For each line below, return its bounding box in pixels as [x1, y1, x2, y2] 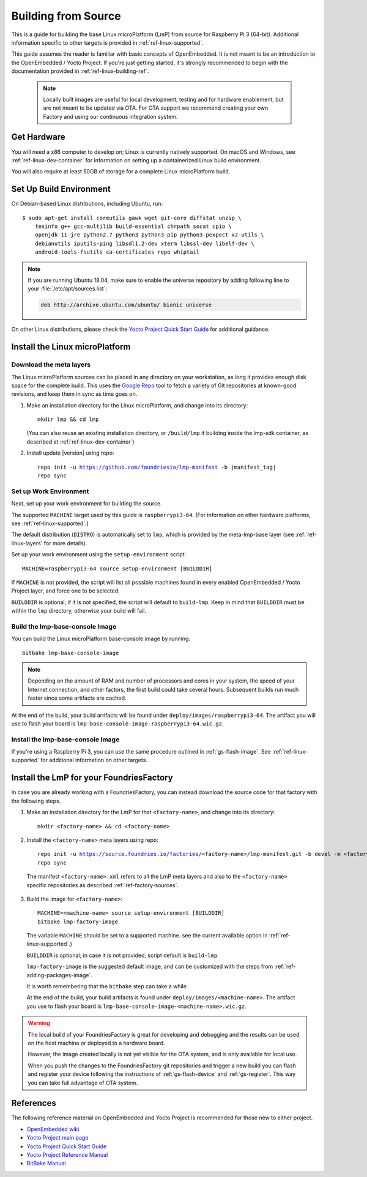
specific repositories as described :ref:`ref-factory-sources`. [26, 881, 179, 888]
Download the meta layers [11, 360, 91, 369]
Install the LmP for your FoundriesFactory [11, 773, 174, 783]
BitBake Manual [26, 1160, 66, 1167]
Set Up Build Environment [11, 184, 111, 194]
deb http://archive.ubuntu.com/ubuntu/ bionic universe [40, 301, 212, 309]
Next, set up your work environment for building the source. [11, 500, 162, 507]
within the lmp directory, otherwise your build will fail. [11, 607, 147, 615]
